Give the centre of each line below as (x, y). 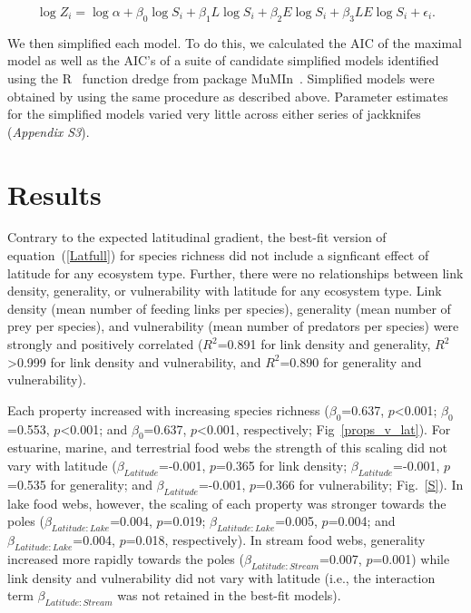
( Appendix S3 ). (49, 131)
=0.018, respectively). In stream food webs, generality (275, 540)
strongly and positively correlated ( (105, 344)
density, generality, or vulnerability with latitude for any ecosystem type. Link (225, 291)
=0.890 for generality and (351, 361)
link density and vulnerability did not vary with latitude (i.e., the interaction (221, 577)
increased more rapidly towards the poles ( (126, 558)
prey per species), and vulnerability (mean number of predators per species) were (233, 326)
